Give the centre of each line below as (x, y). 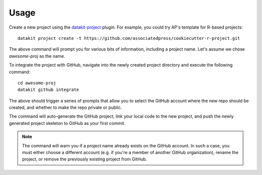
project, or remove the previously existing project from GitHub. (85, 159)
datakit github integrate (49, 90)
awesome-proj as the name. (37, 56)
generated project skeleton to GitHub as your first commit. (67, 123)
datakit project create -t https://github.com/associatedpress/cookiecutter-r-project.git (129, 38)
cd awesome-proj (37, 83)
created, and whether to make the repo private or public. (65, 107)
